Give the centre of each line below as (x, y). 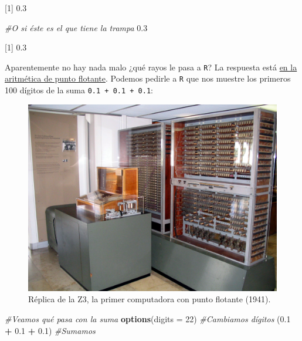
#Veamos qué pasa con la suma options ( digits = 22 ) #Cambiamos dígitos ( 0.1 (148, 318)
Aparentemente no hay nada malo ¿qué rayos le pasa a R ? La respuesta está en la (151, 67)
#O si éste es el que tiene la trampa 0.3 (76, 27)
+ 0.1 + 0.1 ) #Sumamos (50, 330)
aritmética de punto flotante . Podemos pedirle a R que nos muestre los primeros (148, 78)
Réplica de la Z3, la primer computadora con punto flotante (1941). (150, 299)
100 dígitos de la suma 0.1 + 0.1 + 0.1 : (79, 90)
